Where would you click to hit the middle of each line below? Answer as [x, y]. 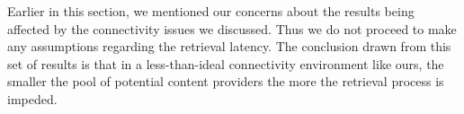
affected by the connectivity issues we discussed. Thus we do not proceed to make [232, 28]
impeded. [32, 98]
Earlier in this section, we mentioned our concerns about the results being [211, 11]
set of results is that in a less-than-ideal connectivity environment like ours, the [226, 63]
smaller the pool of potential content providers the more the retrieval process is [226, 81]
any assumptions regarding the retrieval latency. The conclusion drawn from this [229, 46]
